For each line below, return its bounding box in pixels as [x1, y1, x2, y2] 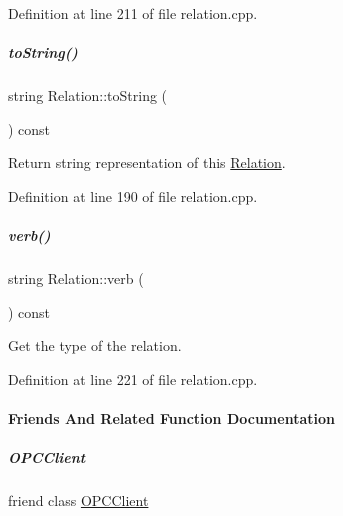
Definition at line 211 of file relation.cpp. [8, 3, 258, 23]
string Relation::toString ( [8, 85, 168, 106]
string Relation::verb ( [8, 268, 144, 289]
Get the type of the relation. [8, 335, 182, 356]
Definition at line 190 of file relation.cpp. [8, 185, 258, 206]
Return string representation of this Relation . [8, 152, 286, 173]
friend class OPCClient [8, 490, 149, 511]
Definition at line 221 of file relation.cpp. [8, 368, 258, 389]
